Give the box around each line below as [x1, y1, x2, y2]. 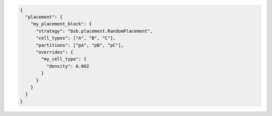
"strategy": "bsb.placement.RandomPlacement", [36, 28, 153, 34]
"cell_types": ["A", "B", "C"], [36, 35, 116, 41]
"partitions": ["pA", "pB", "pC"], [36, 42, 124, 48]
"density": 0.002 [46, 63, 89, 69]
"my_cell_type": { [41, 56, 87, 62]
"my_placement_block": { [30, 21, 92, 27]
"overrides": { [36, 49, 74, 55]
